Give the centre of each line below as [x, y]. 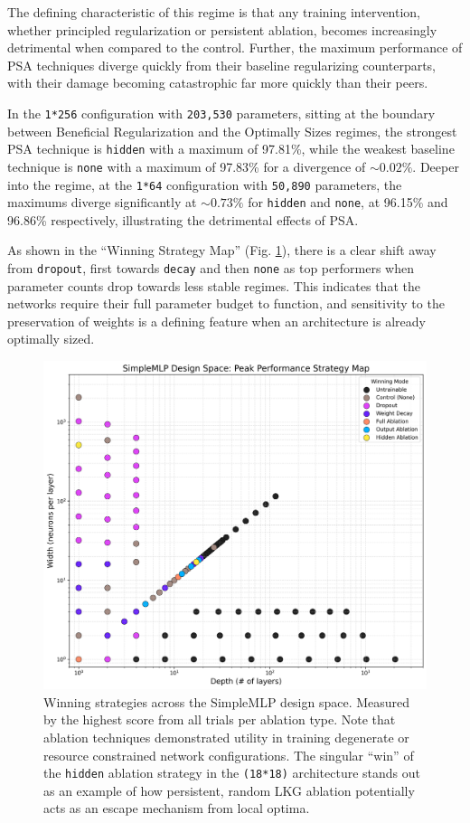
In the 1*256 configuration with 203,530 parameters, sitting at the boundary [221, 113]
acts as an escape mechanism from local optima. [177, 808]
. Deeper [436, 166]
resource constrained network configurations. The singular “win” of [229, 755]
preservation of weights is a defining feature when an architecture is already [216, 321]
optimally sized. [51, 339]
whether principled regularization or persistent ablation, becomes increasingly [222, 29]
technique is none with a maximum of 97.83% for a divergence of [187, 166]
